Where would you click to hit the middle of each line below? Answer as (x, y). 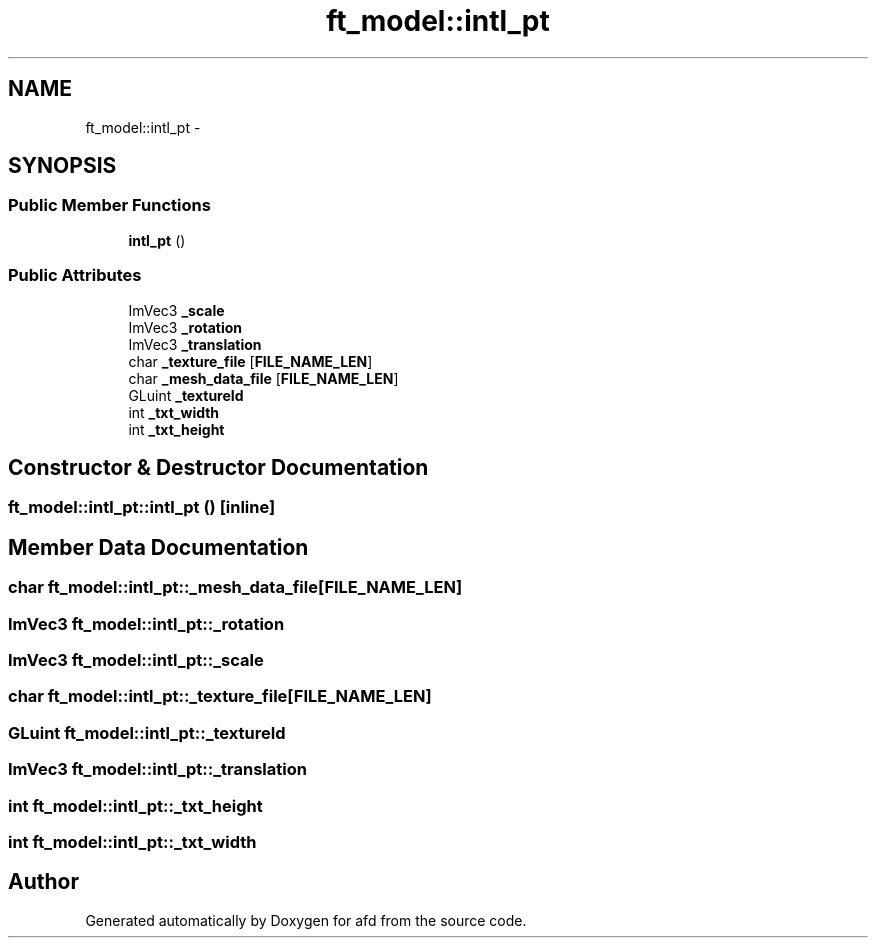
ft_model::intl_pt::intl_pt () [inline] (142, 507)
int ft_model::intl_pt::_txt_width (132, 841)
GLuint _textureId (186, 395)
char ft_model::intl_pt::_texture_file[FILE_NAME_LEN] (220, 696)
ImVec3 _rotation (185, 327)
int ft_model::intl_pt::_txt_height (135, 805)
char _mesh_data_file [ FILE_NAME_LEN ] (263, 378)
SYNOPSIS (62, 166)
